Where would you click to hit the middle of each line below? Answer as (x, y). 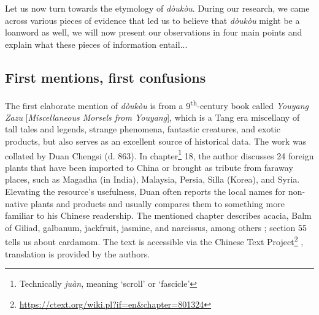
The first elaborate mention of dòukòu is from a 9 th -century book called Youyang (157, 104)
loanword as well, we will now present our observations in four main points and (154, 32)
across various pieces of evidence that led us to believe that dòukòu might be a (152, 20)
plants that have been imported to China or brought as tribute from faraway (149, 167)
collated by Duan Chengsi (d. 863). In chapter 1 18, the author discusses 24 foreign (159, 154)
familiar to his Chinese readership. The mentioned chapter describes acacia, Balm (158, 215)
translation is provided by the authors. (78, 253)
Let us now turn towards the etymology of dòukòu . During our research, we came (157, 8)
